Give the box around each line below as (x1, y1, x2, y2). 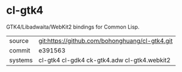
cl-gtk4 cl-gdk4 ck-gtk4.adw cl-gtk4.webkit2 (38, 56, 171, 64)
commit (9, 46, 30, 54)
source (9, 36, 29, 45)
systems (9, 56, 33, 64)
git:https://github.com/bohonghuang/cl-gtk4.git (38, 36, 173, 45)
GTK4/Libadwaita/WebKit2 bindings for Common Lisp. (6, 23, 140, 30)
